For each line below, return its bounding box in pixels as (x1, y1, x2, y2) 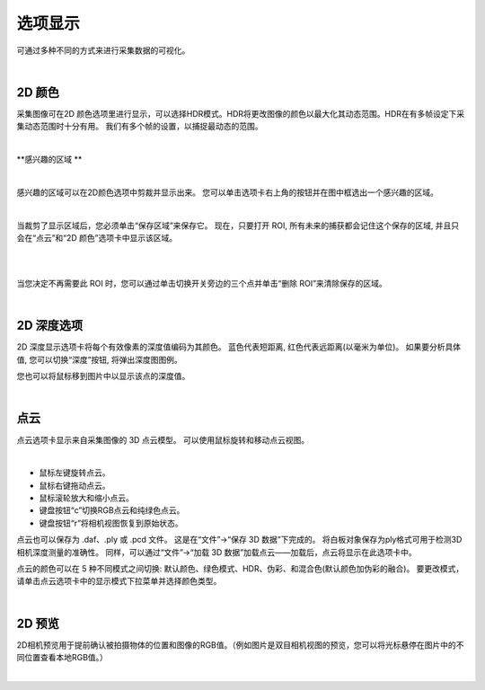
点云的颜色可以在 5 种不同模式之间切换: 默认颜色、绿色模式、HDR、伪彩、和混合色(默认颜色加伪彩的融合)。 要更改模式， (16, 563, 464, 574)
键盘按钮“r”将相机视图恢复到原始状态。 (39, 517, 183, 528)
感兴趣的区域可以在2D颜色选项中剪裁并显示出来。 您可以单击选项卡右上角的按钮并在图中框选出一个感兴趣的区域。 (16, 187, 439, 198)
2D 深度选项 (16, 318, 84, 333)
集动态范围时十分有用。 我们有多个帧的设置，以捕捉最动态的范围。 (16, 121, 263, 132)
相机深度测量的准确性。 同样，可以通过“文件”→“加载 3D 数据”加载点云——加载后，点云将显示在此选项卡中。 (16, 546, 417, 557)
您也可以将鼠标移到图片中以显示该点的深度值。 (16, 371, 190, 382)
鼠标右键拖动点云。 (39, 480, 110, 491)
